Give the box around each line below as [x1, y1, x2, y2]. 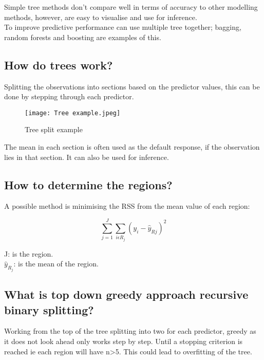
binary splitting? [4, 301, 94, 317]
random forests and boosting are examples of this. [4, 31, 161, 42]
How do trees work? [4, 57, 113, 73]
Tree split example [25, 124, 83, 135]
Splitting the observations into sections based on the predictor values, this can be [4, 81, 260, 92]
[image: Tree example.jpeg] [25, 109, 121, 117]
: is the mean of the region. [13, 258, 99, 269]
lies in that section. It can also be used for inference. [4, 151, 169, 162]
